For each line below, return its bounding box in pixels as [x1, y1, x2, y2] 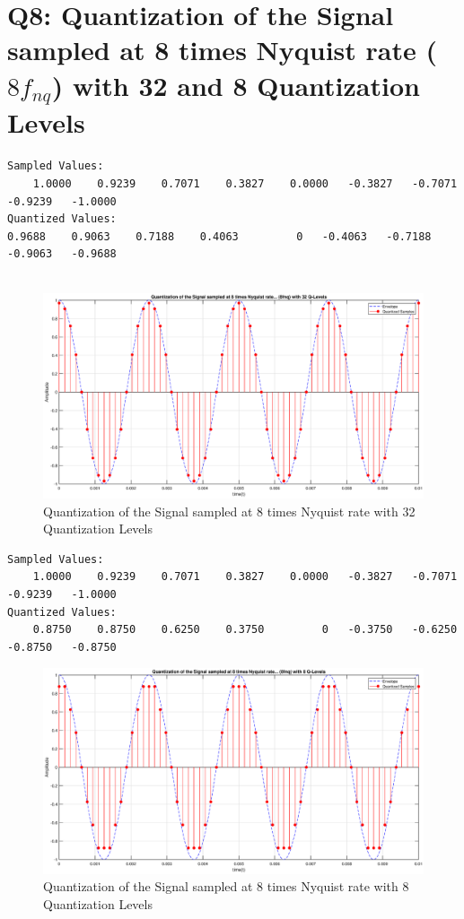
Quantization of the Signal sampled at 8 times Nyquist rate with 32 [43, 501, 416, 520]
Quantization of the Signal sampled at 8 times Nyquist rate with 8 [43, 877, 409, 896]
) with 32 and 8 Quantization [51, 66, 420, 103]
